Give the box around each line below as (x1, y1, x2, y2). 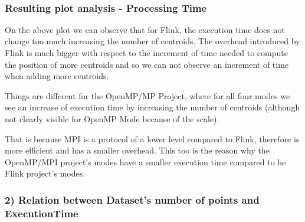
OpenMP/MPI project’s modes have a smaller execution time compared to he (5, 155, 286, 168)
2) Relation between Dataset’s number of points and (5, 192, 260, 207)
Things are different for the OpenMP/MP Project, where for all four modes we (5, 89, 290, 102)
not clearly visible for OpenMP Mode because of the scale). (5, 112, 219, 125)
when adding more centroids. (5, 70, 109, 82)
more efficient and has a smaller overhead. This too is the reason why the (5, 144, 270, 156)
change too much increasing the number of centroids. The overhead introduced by (5, 35, 300, 47)
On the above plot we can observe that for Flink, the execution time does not (5, 23, 285, 35)
